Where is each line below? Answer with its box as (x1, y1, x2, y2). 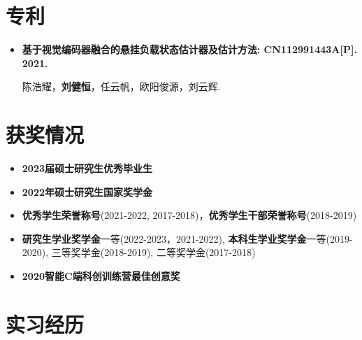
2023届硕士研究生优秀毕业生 (22, 161, 152, 176)
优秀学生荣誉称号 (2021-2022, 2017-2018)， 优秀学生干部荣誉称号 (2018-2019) (22, 208, 357, 222)
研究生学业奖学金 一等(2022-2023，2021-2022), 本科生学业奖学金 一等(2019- (22, 231, 353, 246)
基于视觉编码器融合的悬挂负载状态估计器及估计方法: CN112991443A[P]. (22, 42, 357, 57)
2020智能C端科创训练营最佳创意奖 (22, 269, 180, 283)
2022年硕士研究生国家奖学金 (22, 184, 152, 199)
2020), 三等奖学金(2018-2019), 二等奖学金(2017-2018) (22, 245, 256, 260)
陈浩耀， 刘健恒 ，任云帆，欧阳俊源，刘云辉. (22, 79, 221, 94)
